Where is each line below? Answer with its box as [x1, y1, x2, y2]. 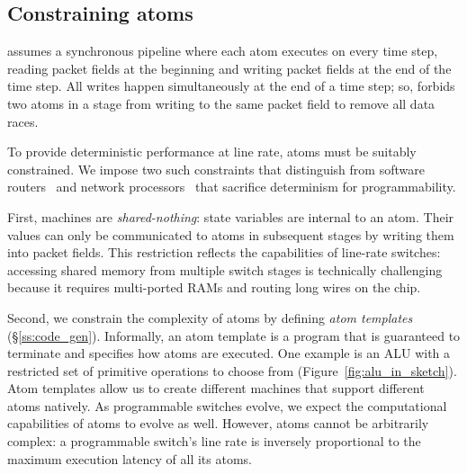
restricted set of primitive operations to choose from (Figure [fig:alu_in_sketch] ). [7, 361, 457, 380]
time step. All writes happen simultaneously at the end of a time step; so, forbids [7, 76, 455, 95]
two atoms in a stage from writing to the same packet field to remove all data [7, 94, 436, 112]
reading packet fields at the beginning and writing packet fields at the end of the [7, 58, 452, 77]
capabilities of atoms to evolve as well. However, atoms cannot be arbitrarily [7, 414, 429, 433]
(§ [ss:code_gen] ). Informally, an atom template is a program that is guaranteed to [7, 326, 461, 344]
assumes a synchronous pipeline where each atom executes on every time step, [7, 41, 438, 60]
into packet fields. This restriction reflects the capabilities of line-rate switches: [7, 243, 441, 262]
